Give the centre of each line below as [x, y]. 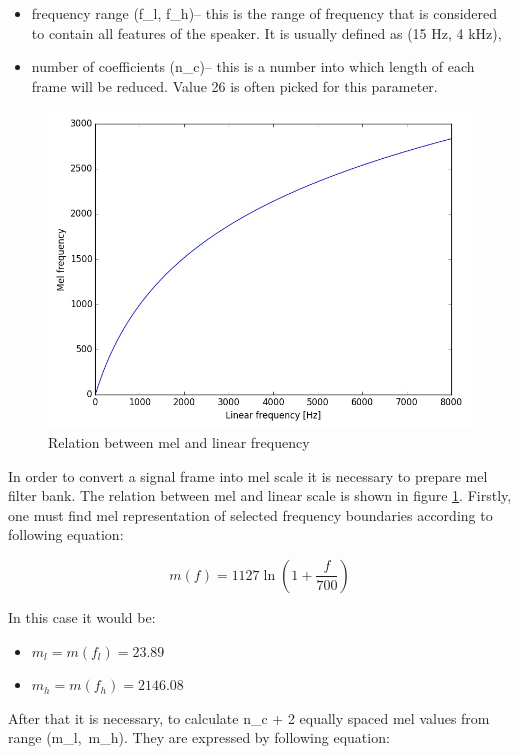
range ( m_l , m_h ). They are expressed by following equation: [199, 737]
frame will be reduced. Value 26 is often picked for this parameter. [234, 85]
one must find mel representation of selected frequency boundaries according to [250, 514]
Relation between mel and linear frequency [179, 441]
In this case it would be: [82, 616]
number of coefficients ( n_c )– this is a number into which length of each [253, 66]
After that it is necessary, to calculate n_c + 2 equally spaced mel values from [249, 717]
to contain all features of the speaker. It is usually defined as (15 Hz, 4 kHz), [266, 32]
